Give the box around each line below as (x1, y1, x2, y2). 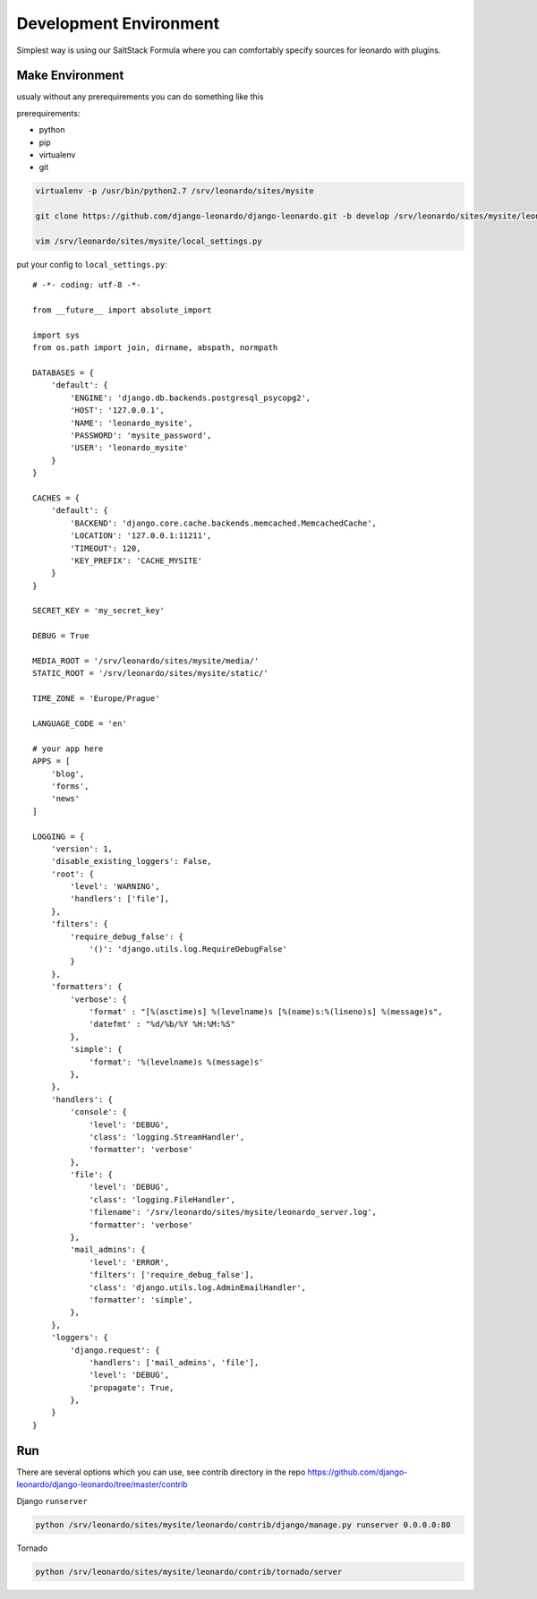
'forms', (50, 781, 89, 791)
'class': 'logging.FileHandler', (89, 1194, 236, 1204)
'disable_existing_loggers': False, (50, 856, 212, 867)
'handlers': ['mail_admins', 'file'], (89, 1357, 260, 1367)
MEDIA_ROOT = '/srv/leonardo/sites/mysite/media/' (32, 656, 260, 666)
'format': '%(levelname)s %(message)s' (89, 1056, 264, 1067)
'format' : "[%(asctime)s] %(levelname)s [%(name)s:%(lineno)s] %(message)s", (89, 1006, 443, 1016)
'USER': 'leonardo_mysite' (70, 443, 189, 453)
